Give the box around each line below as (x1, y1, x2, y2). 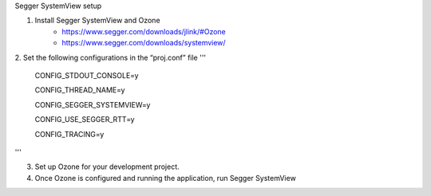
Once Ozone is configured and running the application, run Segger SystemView (34, 173, 297, 182)
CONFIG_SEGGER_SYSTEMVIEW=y (34, 100, 151, 109)
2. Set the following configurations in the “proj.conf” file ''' (14, 53, 207, 62)
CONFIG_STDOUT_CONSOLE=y (34, 70, 139, 80)
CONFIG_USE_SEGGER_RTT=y (34, 115, 135, 124)
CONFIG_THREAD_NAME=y (34, 85, 125, 95)
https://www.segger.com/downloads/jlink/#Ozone (61, 26, 227, 36)
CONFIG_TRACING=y (34, 129, 105, 139)
